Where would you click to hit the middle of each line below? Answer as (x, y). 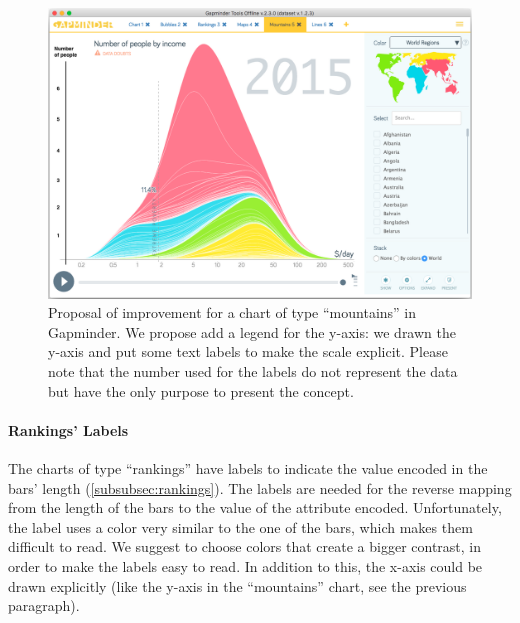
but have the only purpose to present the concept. (201, 390)
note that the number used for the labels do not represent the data (253, 371)
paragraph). (44, 605)
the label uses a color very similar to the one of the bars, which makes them (240, 526)
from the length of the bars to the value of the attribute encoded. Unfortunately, (255, 507)
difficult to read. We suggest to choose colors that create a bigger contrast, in (245, 546)
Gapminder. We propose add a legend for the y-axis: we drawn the (252, 331)
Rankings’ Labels (68, 429)
